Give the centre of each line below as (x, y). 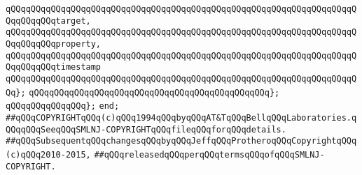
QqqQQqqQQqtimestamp (54, 67)
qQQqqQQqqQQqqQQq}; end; (63, 106)
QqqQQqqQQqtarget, (48, 21)
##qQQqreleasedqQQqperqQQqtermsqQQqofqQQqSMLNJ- (209, 154)
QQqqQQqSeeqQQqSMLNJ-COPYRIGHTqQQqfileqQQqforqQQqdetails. (146, 129)
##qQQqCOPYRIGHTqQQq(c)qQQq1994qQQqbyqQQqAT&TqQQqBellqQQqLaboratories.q (181, 117)
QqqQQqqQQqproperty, (54, 44)
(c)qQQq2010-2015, (48, 154)
